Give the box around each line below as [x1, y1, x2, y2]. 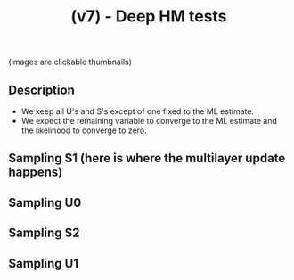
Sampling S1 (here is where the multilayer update [8, 151, 286, 166]
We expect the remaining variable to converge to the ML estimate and [20, 116, 278, 126]
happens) [8, 165, 63, 180]
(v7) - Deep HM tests [69, 6, 228, 27]
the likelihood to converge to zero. [20, 125, 148, 136]
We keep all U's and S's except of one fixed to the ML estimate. [20, 106, 255, 117]
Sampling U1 [8, 256, 79, 271]
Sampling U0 [8, 194, 82, 210]
